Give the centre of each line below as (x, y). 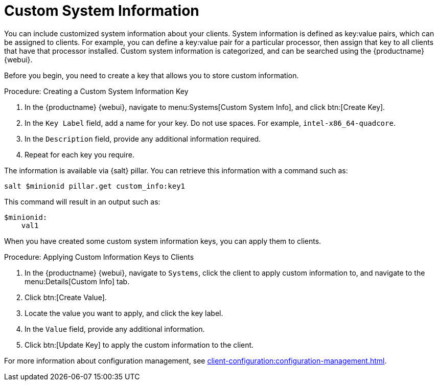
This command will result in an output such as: (82, 201)
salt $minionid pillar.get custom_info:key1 (95, 186)
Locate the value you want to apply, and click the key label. (124, 313)
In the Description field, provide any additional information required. (143, 139)
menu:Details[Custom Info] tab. (77, 281)
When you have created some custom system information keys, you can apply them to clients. (163, 241)
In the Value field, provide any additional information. (115, 329)
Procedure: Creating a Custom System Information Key (96, 91)
